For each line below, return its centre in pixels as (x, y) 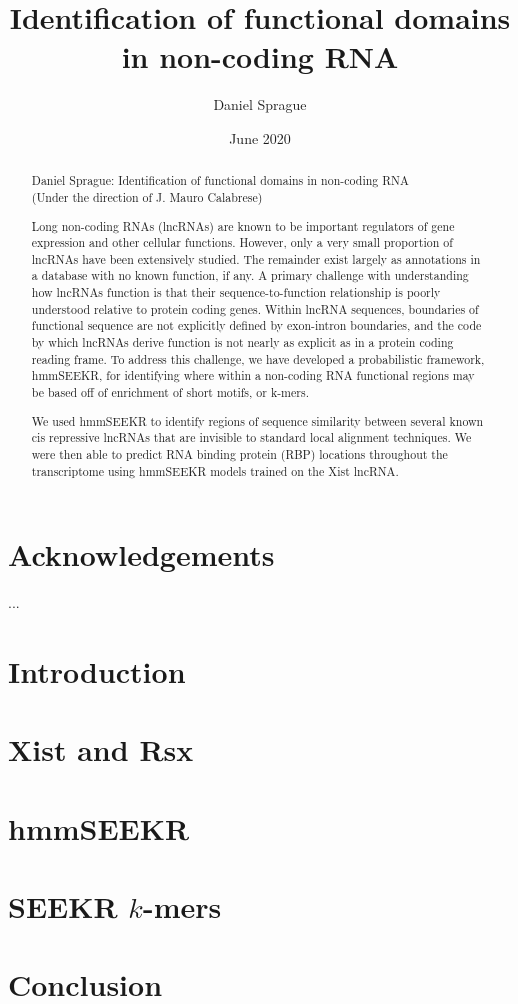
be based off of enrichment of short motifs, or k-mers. (170, 392)
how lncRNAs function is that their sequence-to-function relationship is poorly (236, 292)
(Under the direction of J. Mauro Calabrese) (147, 196)
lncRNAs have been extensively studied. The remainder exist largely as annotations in (256, 258)
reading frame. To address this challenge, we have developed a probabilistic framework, (258, 358)
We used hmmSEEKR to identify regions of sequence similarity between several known (257, 420)
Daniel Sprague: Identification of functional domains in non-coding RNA (220, 180)
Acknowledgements (141, 554)
